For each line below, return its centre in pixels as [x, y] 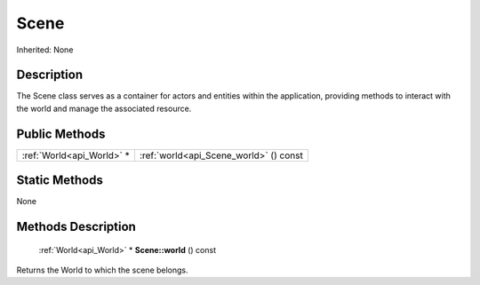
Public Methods [61, 134]
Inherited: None [45, 50]
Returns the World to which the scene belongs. [102, 270]
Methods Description [76, 227]
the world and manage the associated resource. [104, 108]
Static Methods [60, 181]
